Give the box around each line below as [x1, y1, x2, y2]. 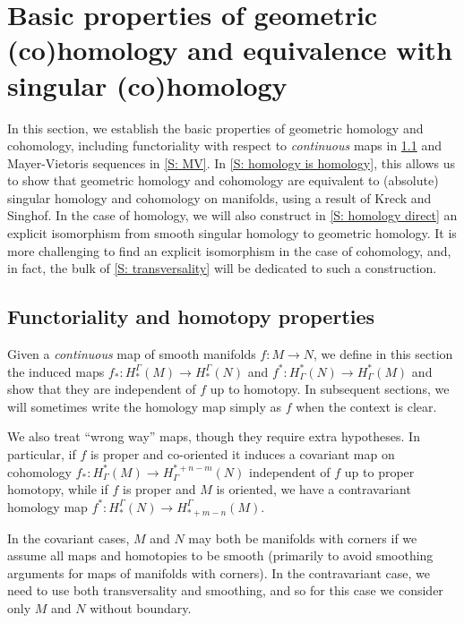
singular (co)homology [7, 66, 288, 103]
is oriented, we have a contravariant [216, 480, 411, 499]
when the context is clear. [296, 397, 437, 415]
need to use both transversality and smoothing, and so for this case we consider [7, 581, 443, 600]
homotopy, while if [7, 480, 108, 499]
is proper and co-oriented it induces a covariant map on [90, 445, 395, 464]
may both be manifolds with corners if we [188, 528, 417, 547]
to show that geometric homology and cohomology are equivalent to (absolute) [7, 171, 439, 190]
